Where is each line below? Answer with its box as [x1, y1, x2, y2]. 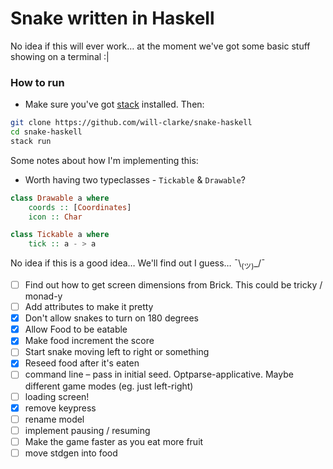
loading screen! [24, 390, 90, 402]
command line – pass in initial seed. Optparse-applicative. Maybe [24, 368, 294, 381]
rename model [24, 413, 85, 425]
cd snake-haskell [10, 127, 83, 137]
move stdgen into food [24, 447, 118, 459]
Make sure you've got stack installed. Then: [24, 98, 205, 111]
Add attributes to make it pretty [24, 301, 154, 313]
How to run [10, 75, 65, 89]
